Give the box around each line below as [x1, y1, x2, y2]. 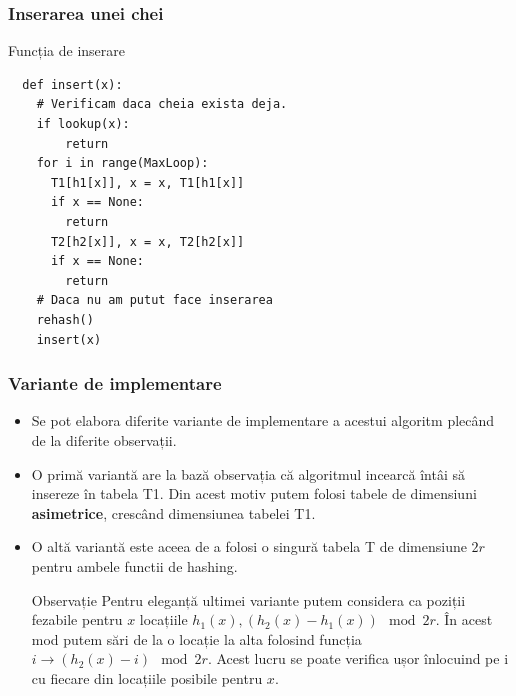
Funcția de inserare [8, 40, 126, 61]
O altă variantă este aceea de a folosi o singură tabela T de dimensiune [31, 536, 467, 557]
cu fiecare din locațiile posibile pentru [31, 667, 263, 688]
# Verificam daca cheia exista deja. [36, 97, 288, 112]
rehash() [36, 312, 94, 327]
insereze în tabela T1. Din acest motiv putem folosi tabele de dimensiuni [31, 483, 477, 504]
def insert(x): [22, 77, 123, 92]
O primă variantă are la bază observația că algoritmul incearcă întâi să [31, 463, 465, 484]
